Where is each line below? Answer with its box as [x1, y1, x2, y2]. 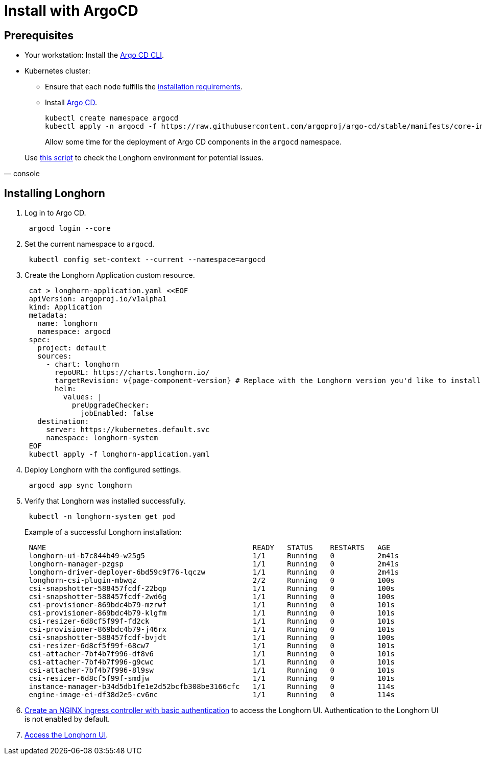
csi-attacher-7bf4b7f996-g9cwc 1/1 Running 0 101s [29, 658, 395, 667]
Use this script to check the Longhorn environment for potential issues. [25, 153, 263, 162]
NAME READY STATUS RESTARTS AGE [29, 543, 391, 552]
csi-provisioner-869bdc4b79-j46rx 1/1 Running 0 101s [29, 625, 395, 634]
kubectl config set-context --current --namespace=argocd [29, 255, 266, 264]
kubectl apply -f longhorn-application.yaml [29, 450, 210, 459]
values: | [63, 393, 102, 401]
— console [4, 169, 40, 178]
